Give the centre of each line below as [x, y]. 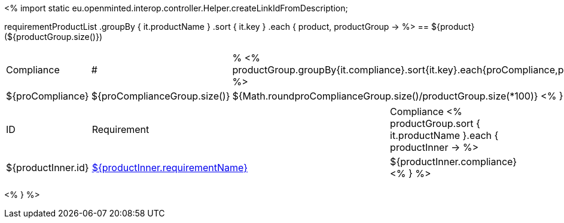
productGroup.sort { [435, 123]
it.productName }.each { [444, 135]
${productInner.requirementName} [170, 168]
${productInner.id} [48, 168]
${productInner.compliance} [453, 162]
